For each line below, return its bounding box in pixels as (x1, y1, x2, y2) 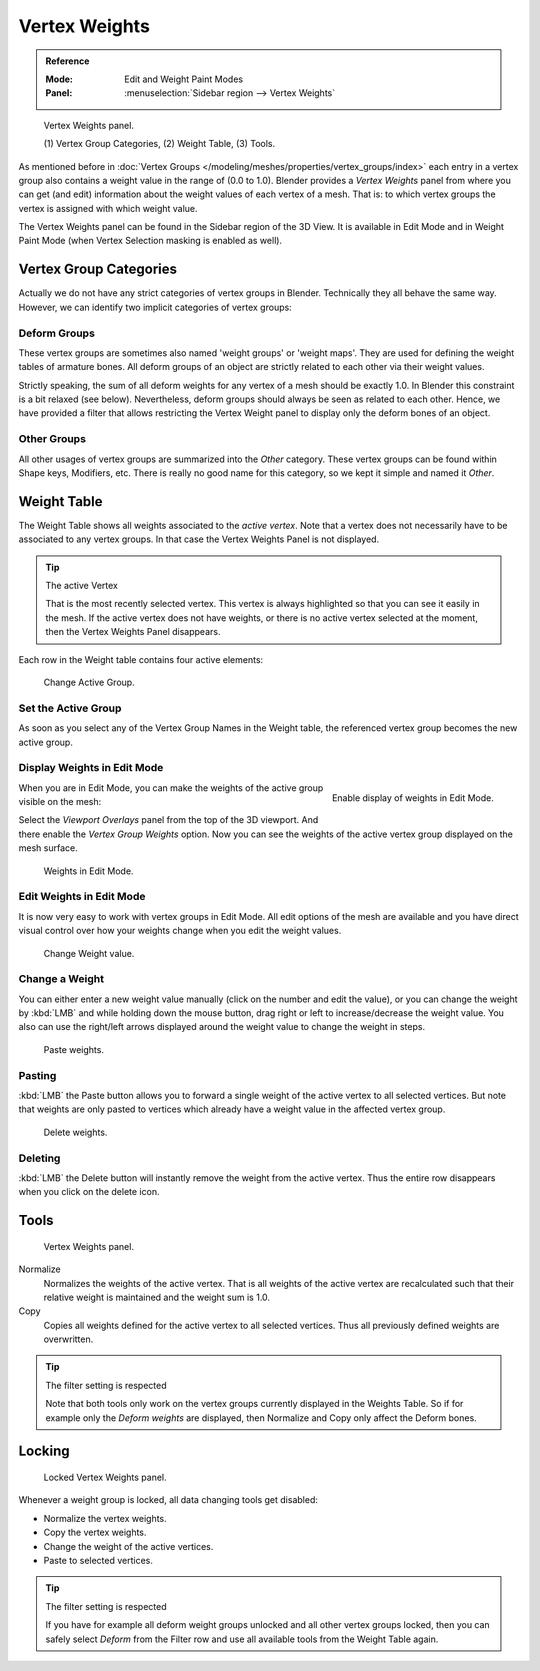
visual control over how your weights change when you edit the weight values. (18, 925, 342, 937)
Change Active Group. (43, 676, 135, 689)
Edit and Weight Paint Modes (124, 73, 244, 85)
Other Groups (18, 432, 87, 446)
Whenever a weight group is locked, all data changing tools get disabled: (18, 1494, 319, 1506)
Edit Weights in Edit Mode (18, 890, 146, 904)
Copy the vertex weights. (43, 1526, 147, 1539)
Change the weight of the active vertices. (43, 1540, 214, 1552)
